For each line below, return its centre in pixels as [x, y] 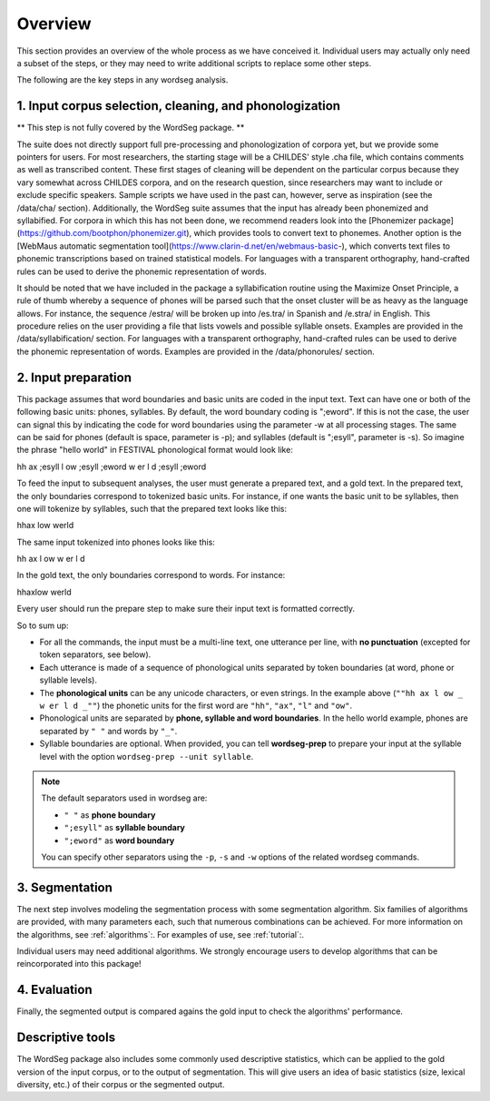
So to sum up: [43, 625]
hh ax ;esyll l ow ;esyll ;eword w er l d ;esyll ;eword [112, 467]
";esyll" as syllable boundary [125, 828]
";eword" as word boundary [119, 840]
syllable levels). [68, 680]
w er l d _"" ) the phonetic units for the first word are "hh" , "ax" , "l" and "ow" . [196, 705]
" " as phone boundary [110, 815]
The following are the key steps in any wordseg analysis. [122, 80]
